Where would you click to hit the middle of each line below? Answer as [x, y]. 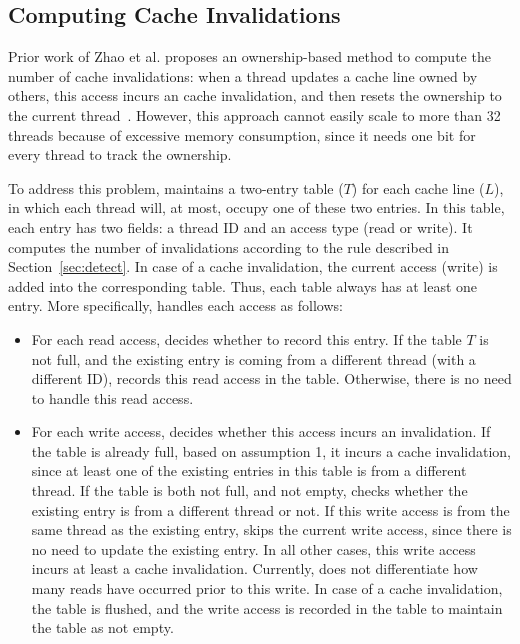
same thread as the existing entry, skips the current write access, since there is [271, 529]
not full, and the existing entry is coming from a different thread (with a [253, 358]
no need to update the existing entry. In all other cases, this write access [253, 548]
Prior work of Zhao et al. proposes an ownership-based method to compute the [249, 56]
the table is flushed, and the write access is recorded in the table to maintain [267, 607]
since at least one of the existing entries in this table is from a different [249, 470]
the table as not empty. [102, 627]
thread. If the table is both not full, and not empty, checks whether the [249, 490]
